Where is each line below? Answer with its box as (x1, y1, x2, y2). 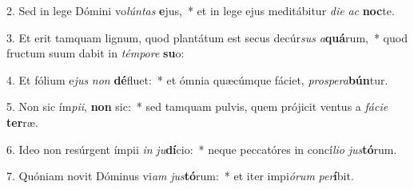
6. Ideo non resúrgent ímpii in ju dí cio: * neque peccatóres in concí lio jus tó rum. (6, 140, 397, 157)
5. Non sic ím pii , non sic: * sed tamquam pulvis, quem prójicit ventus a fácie (6, 98, 388, 115)
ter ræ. (6, 113, 38, 130)
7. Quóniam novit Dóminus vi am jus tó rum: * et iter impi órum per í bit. (6, 167, 354, 184)
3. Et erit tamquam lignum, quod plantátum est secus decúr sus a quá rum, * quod (6, 29, 408, 45)
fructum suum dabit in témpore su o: (6, 45, 185, 61)
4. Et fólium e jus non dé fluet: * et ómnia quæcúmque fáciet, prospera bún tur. (6, 71, 388, 88)
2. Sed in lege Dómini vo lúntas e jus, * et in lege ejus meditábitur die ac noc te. (6, 2, 395, 18)
